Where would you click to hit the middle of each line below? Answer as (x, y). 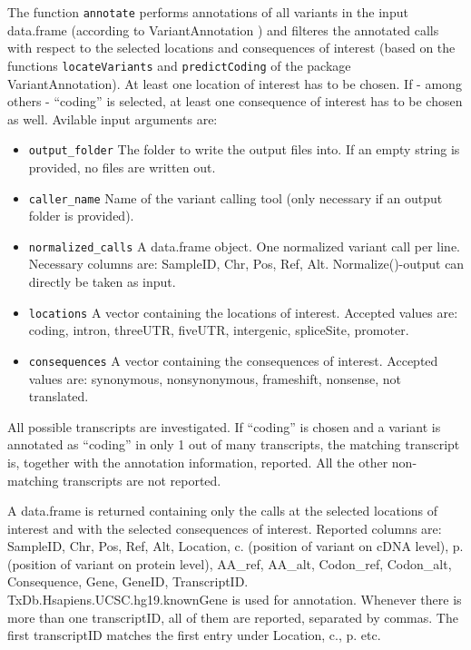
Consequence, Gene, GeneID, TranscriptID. (128, 581)
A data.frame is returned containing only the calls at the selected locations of (223, 511)
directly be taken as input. (102, 282)
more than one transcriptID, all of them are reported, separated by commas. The (233, 617)
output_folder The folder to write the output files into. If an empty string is (244, 149)
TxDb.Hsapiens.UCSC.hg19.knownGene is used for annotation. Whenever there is (235, 600)
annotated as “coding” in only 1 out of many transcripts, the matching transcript (234, 444)
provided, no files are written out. (122, 167)
